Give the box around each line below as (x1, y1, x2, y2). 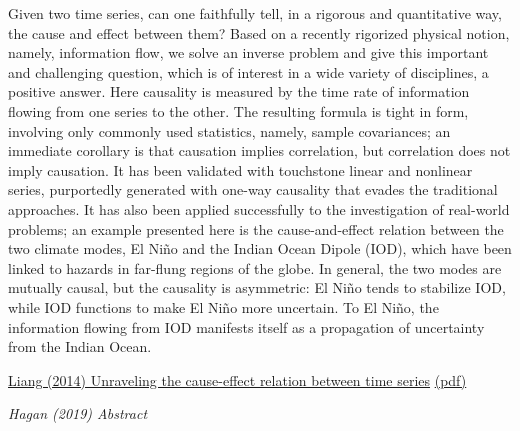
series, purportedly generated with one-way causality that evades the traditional (8, 179, 498, 200)
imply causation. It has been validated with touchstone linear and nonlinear (8, 159, 473, 180)
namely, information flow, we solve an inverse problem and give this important (8, 42, 489, 63)
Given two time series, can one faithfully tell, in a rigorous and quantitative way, (8, 3, 502, 23)
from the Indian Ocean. (8, 336, 152, 357)
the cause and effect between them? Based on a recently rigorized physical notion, (8, 22, 510, 43)
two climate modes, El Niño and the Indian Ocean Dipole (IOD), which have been (8, 238, 512, 259)
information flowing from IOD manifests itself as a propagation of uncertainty (8, 316, 485, 337)
